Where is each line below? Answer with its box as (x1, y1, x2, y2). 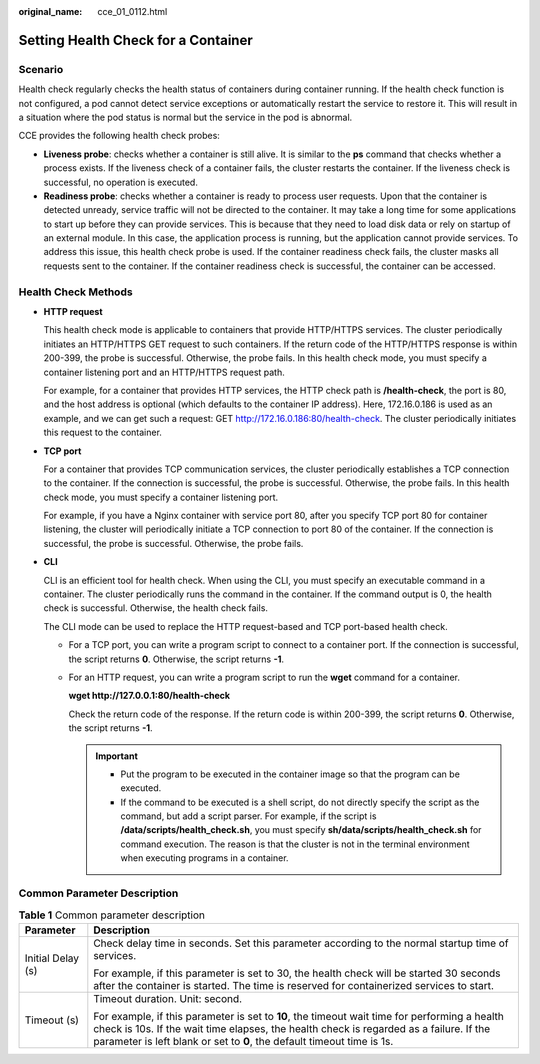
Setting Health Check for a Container (18, 31, 254, 49)
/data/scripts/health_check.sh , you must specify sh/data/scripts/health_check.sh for (120, 824, 482, 836)
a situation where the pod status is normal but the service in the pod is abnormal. (18, 111, 353, 123)
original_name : (18, 6, 83, 17)
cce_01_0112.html (97, 6, 168, 17)
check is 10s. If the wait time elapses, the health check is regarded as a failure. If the (93, 1021, 491, 1035)
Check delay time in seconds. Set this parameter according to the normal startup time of (93, 936, 509, 950)
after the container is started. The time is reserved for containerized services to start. (93, 978, 495, 992)
